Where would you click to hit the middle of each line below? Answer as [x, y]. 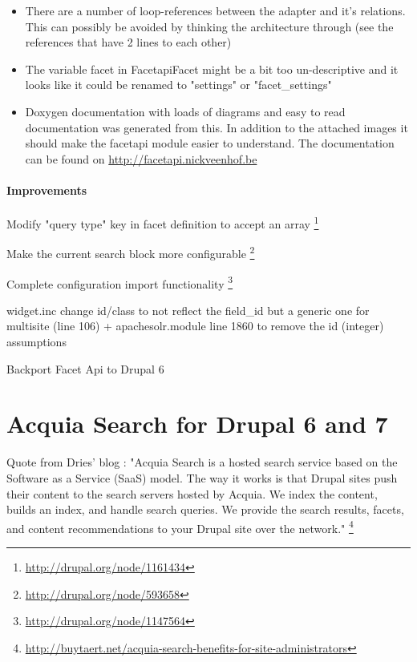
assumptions [36, 342]
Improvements [47, 190]
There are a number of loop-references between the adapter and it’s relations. [215, 10]
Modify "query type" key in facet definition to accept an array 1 [163, 222]
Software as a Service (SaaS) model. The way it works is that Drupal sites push [202, 477]
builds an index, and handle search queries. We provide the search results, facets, [205, 509]
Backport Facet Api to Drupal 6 [85, 368]
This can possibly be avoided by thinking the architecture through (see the [209, 26]
